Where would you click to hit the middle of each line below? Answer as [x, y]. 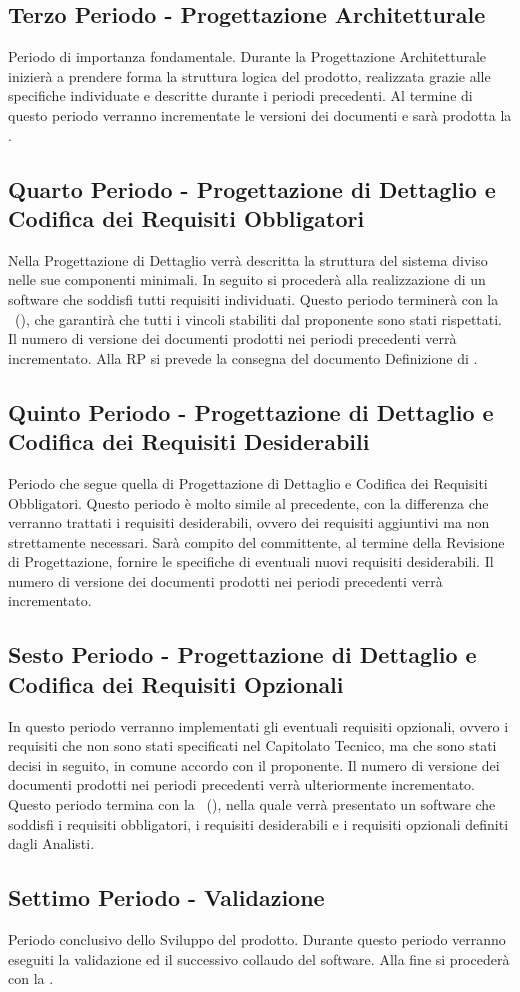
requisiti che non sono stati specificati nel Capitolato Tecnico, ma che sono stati [252, 745]
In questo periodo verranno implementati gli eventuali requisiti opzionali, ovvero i [258, 725]
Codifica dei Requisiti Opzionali [176, 683]
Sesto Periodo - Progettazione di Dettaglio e [242, 654]
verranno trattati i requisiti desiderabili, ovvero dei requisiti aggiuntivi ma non [249, 522]
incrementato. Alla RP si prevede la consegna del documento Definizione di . [243, 357]
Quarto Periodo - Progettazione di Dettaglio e [252, 188]
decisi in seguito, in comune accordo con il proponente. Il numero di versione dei [254, 764]
